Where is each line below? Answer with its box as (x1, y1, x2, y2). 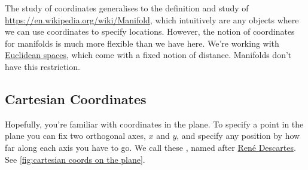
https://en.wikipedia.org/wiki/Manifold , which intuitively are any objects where (5, 13, 299, 26)
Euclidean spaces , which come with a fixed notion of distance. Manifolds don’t (5, 48, 292, 61)
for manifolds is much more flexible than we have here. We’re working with (5, 37, 279, 49)
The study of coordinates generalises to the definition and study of (5, 2, 249, 14)
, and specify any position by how (176, 129, 300, 142)
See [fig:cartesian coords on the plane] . (5, 153, 145, 165)
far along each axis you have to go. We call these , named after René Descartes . (5, 141, 296, 153)
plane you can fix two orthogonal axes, (5, 129, 146, 142)
